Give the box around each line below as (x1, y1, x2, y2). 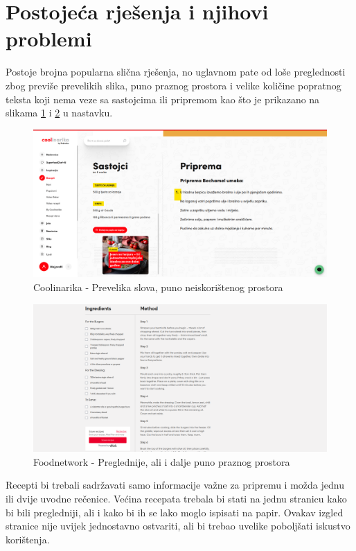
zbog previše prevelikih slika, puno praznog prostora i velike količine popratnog (6, 78, 341, 92)
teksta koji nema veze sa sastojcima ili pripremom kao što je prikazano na (6, 91, 320, 106)
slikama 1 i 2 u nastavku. (6, 105, 113, 120)
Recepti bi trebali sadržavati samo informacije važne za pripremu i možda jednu (6, 478, 344, 492)
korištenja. (6, 532, 50, 546)
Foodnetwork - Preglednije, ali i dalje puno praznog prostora (33, 454, 290, 469)
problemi (6, 24, 92, 53)
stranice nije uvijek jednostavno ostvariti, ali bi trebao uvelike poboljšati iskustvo (6, 518, 350, 533)
